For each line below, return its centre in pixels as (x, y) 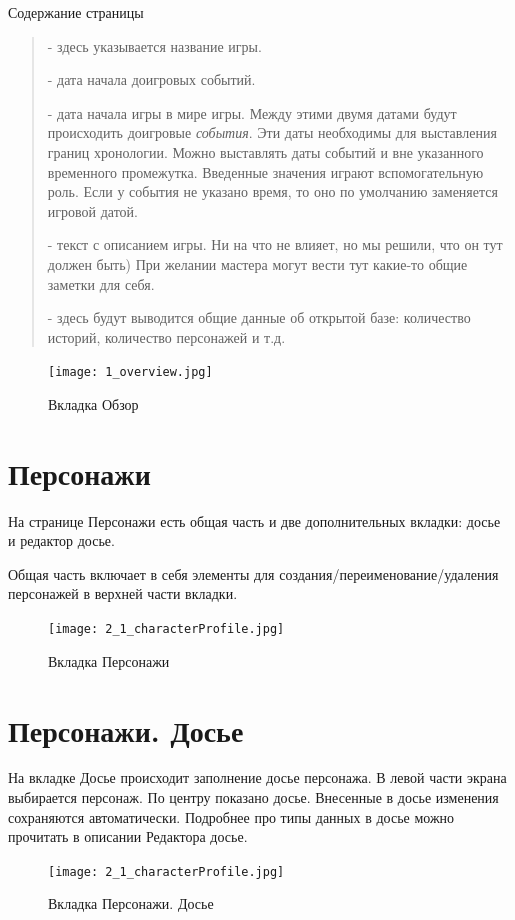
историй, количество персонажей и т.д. (166, 336)
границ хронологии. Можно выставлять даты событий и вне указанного (265, 151)
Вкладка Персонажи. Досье (131, 903)
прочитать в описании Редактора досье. (128, 836)
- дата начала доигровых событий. (151, 79)
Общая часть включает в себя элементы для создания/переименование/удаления (253, 573)
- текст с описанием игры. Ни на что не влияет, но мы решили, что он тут (275, 244)
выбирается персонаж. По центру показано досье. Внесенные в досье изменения (253, 797)
